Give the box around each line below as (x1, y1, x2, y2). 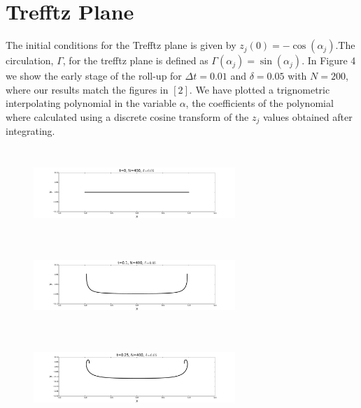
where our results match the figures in (6, 82, 169, 96)
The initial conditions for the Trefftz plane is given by (6, 38, 236, 52)
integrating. (6, 124, 55, 138)
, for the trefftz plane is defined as (62, 53, 208, 68)
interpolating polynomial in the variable (6, 96, 176, 110)
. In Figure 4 (302, 53, 356, 68)
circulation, (6, 53, 54, 68)
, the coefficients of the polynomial (185, 96, 334, 110)
